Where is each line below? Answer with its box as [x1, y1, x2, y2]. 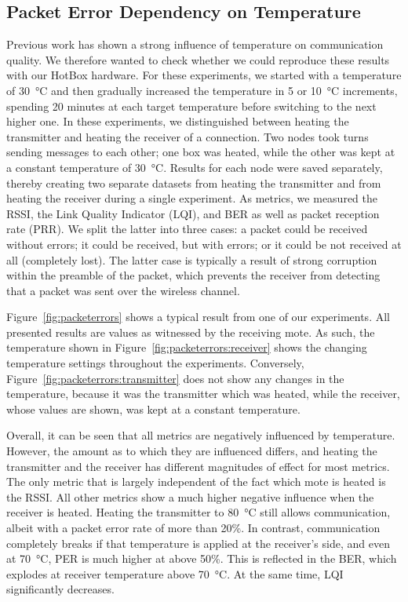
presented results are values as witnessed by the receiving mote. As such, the [6, 323, 375, 340]
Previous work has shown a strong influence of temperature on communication [6, 36, 384, 53]
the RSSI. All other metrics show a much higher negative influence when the [6, 488, 374, 505]
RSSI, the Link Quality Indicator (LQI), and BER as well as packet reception [6, 205, 380, 221]
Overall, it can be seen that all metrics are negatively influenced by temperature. [6, 427, 395, 443]
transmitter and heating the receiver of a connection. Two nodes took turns [6, 128, 369, 144]
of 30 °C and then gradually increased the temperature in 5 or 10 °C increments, [6, 82, 398, 98]
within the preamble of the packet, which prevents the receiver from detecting [6, 267, 381, 283]
